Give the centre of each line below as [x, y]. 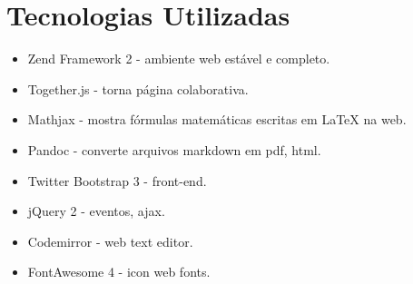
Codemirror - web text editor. [110, 241]
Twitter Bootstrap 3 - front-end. [117, 180]
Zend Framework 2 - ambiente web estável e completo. [179, 59]
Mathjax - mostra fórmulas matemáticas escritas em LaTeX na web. [217, 119]
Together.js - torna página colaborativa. [138, 88]
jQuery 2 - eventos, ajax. [96, 211]
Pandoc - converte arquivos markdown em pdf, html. [174, 149]
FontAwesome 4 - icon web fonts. [119, 272]
